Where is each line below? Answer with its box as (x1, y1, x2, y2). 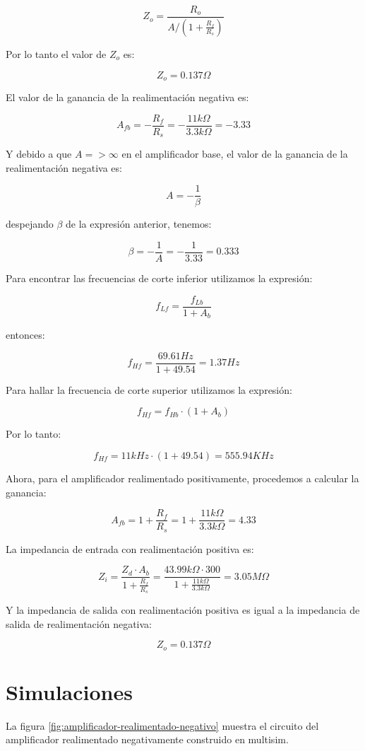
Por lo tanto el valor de (6, 46, 107, 61)
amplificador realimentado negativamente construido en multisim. (6, 732, 289, 747)
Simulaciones (6, 677, 133, 706)
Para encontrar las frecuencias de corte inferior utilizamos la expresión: (6, 270, 313, 285)
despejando (6, 216, 54, 231)
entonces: (6, 327, 45, 342)
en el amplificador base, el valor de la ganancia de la (121, 146, 348, 161)
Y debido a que (6, 146, 72, 161)
